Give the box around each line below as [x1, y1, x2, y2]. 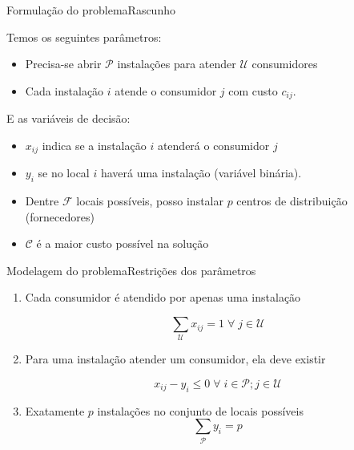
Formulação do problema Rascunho [6, 2, 175, 18]
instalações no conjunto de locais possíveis [97, 402, 304, 419]
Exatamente [25, 402, 85, 419]
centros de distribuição [236, 193, 348, 209]
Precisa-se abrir [25, 55, 102, 72]
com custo [228, 82, 278, 99]
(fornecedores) [25, 208, 95, 225]
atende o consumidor [115, 82, 217, 99]
